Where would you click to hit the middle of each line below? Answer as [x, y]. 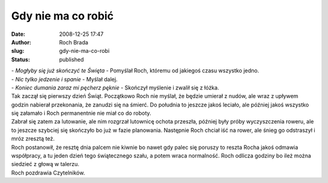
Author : [21, 42]
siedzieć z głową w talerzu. [45, 164]
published [72, 59]
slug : [18, 51]
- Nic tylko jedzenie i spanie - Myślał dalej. [64, 79]
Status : [21, 59]
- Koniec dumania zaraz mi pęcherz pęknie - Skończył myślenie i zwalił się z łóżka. [115, 88]
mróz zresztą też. [33, 139]
